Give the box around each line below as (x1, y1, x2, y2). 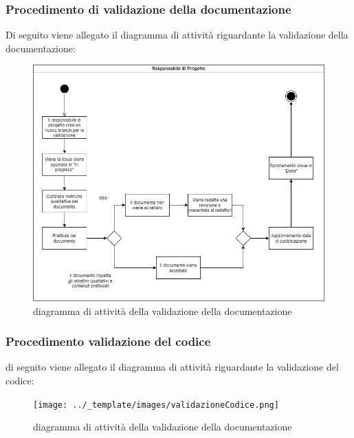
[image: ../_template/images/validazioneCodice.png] (33, 399, 279, 410)
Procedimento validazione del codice (5, 333, 211, 350)
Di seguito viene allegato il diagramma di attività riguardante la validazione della (5, 28, 349, 42)
